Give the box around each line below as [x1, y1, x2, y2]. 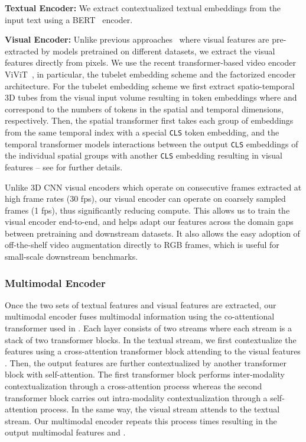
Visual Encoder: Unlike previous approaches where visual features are [5, 33, 269, 46]
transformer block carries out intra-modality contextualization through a [5, 391, 268, 404]
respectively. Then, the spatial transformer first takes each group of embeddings [5, 114, 294, 127]
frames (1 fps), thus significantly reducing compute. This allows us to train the [5, 204, 290, 216]
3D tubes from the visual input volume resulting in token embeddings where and [5, 91, 297, 104]
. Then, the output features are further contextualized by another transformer [5, 356, 287, 369]
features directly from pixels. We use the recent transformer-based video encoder [5, 56, 297, 69]
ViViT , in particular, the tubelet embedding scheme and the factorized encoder [5, 67, 296, 80]
